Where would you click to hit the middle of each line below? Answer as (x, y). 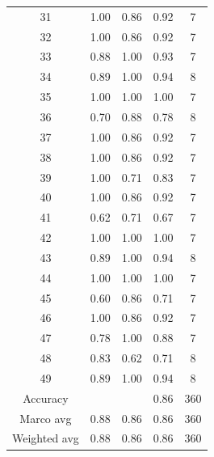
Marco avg (46, 418)
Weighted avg (46, 438)
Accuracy (46, 398)
